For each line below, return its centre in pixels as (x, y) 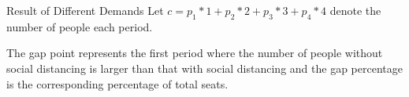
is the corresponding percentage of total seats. (117, 83)
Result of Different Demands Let (85, 10)
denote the (355, 10)
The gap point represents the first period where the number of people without (195, 53)
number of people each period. (80, 26)
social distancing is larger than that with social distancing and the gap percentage (204, 68)
